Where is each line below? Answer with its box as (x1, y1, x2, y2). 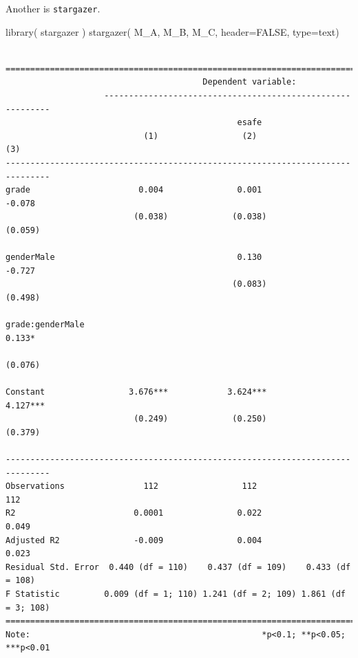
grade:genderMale (6, 320, 85, 330)
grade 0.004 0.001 (6, 185, 262, 195)
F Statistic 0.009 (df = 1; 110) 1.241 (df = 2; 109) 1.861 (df (6, 589, 346, 599)
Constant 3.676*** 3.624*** (6, 387, 267, 397)
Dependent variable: (202, 77, 297, 87)
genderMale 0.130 (6, 252, 262, 263)
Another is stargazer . (6, 1, 101, 15)
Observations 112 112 (6, 481, 257, 492)
